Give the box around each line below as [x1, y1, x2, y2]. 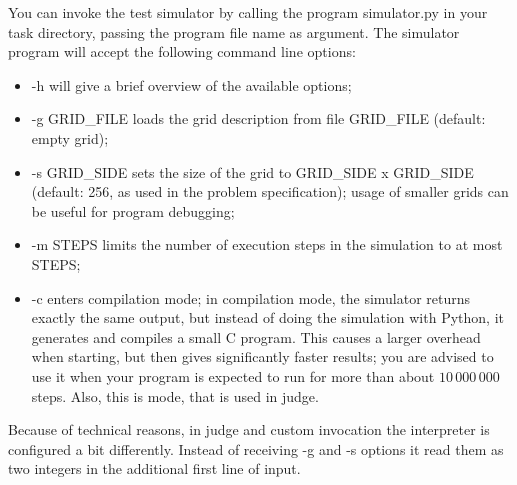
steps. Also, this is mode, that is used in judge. [31, 385, 319, 406]
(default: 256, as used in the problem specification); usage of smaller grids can [31, 181, 509, 202]
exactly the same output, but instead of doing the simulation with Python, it [31, 307, 504, 328]
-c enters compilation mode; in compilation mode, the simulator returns [31, 287, 471, 308]
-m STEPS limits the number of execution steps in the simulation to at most [31, 234, 503, 255]
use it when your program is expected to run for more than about [31, 365, 435, 386]
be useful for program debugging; [31, 200, 235, 221]
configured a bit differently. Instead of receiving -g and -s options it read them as [8, 438, 504, 459]
